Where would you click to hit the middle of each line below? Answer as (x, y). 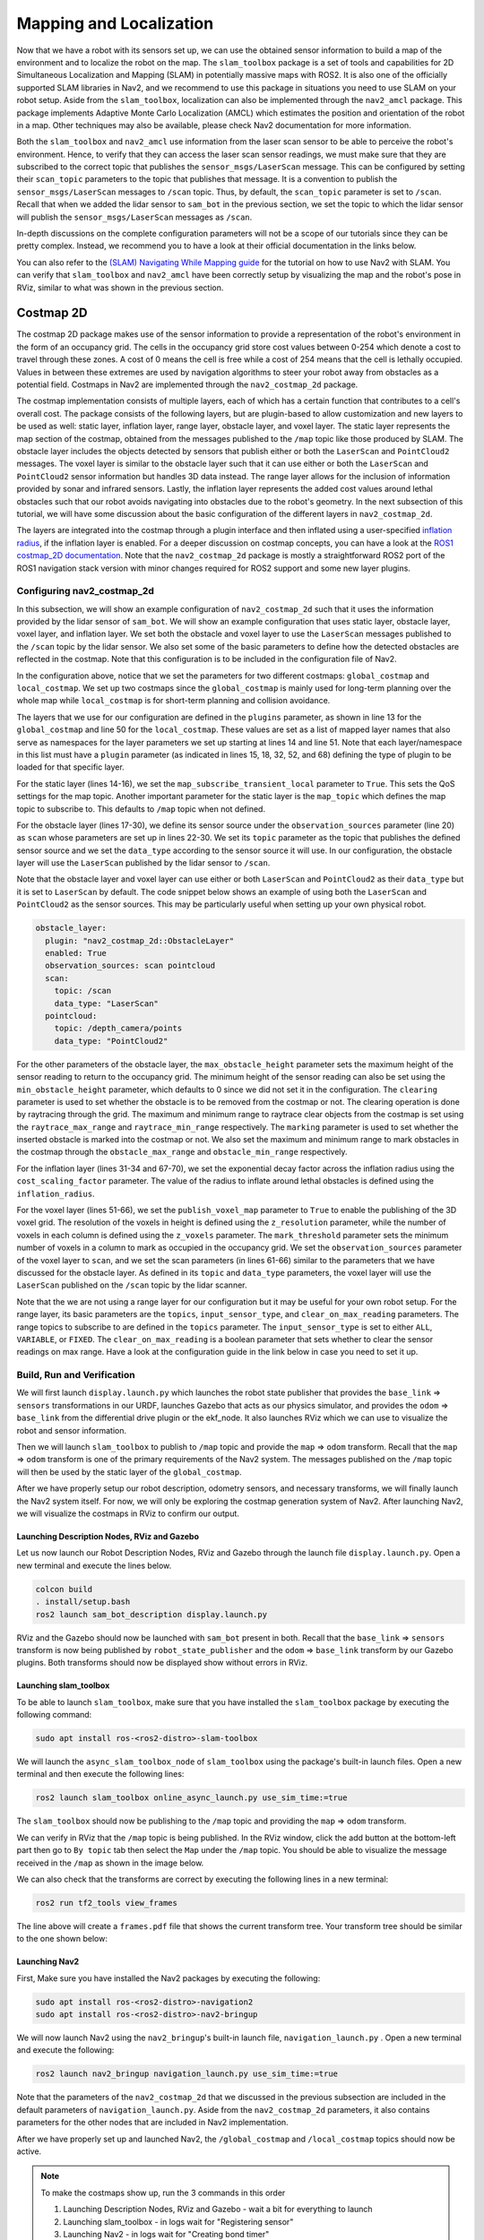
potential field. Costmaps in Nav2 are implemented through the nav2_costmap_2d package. (187, 384)
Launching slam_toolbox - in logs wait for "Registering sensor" (178, 2221)
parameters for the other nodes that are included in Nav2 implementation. (152, 2123)
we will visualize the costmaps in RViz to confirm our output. (128, 1513)
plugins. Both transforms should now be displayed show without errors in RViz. (162, 1663)
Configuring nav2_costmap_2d (85, 591)
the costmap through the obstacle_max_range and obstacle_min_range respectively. (182, 1152)
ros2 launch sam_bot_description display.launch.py (151, 1614)
